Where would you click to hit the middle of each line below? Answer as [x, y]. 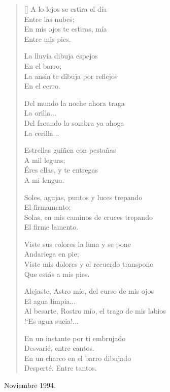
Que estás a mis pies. [57, 274]
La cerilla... [42, 133]
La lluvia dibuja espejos [61, 56]
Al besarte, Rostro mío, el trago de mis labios [95, 311]
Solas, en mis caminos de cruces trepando [88, 217]
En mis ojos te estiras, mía [65, 29]
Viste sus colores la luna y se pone [77, 244]
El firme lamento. [51, 227]
